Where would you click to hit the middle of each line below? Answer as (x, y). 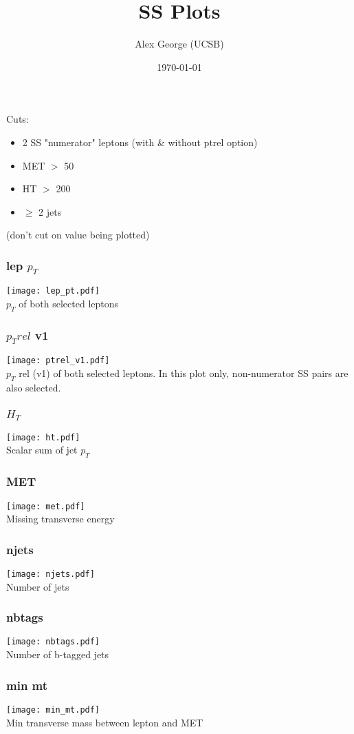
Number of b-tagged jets (58, 654)
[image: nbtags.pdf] (53, 642)
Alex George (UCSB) (179, 44)
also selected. (34, 387)
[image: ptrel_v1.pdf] (58, 361)
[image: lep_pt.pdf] (53, 291)
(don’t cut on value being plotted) (78, 235)
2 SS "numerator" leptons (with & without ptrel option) (140, 142)
